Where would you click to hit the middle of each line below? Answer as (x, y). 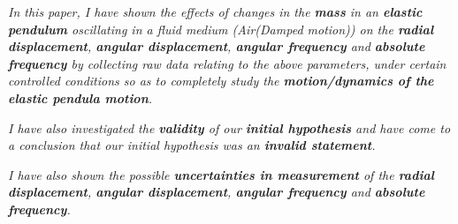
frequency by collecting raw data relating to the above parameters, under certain (227, 63)
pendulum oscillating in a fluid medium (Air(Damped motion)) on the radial (221, 29)
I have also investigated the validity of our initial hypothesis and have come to (229, 127)
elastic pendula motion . (80, 97)
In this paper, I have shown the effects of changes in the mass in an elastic (215, 11)
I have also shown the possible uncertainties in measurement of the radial (221, 174)
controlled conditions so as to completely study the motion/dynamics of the (221, 81)
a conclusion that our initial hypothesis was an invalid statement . (192, 145)
